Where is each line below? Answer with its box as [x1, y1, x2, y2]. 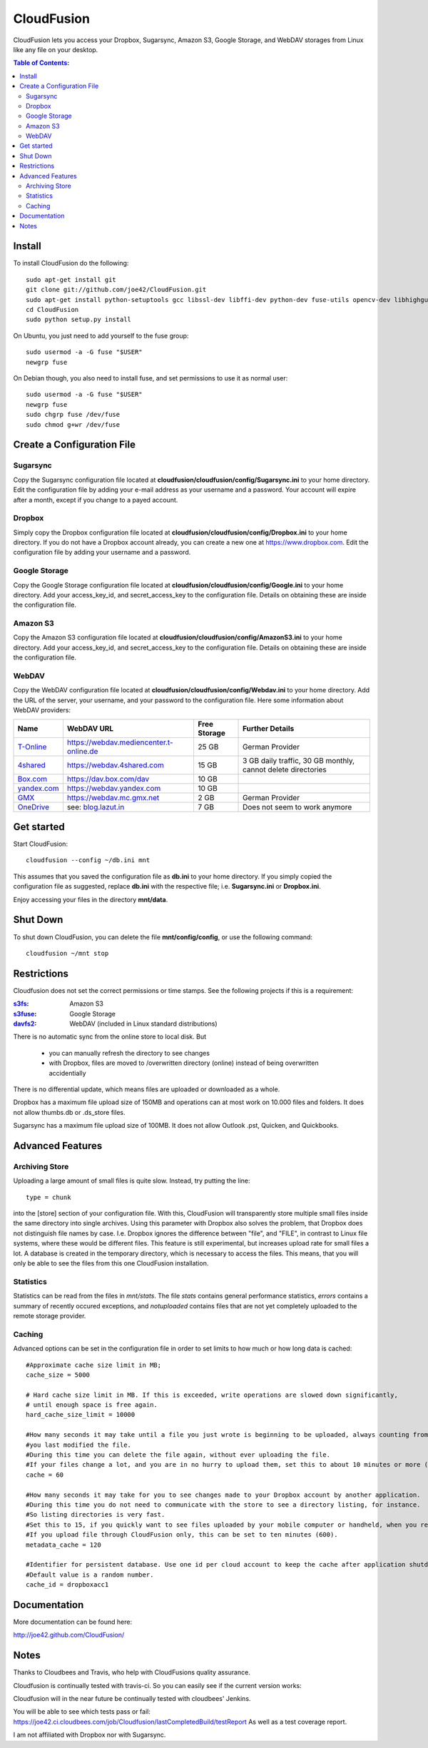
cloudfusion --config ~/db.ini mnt [26, 857, 151, 864]
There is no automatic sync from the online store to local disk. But [13, 1032, 207, 1041]
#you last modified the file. [26, 1440, 132, 1449]
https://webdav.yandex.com [66, 783, 161, 793]
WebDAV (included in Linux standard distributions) [69, 1019, 218, 1028]
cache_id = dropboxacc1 [26, 1581, 109, 1589]
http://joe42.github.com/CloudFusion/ [13, 1631, 125, 1640]
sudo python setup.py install [26, 315, 132, 324]
